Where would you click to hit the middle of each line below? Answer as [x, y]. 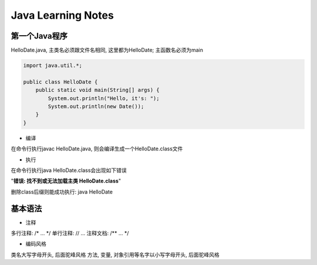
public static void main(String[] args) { [97, 90]
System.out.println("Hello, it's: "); [104, 98]
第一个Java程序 [39, 36]
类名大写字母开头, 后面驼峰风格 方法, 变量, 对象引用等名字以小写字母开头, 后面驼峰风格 [115, 254]
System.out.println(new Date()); [96, 106]
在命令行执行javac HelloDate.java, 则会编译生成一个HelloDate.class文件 [97, 149]
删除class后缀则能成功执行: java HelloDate [62, 192]
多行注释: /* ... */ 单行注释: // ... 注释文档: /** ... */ [70, 233]
